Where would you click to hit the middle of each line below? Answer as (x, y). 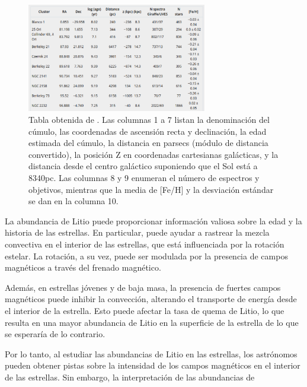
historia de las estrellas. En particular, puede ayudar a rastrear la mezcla (137, 232)
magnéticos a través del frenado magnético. (83, 267)
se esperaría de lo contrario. (55, 334)
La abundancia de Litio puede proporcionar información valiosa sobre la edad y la (153, 221)
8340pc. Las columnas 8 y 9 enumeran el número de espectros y (144, 177)
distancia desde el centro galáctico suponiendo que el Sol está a (143, 166)
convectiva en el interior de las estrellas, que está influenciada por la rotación (145, 244)
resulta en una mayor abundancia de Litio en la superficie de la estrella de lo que (152, 322)
